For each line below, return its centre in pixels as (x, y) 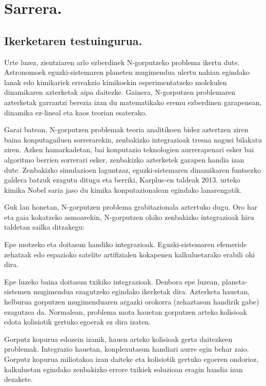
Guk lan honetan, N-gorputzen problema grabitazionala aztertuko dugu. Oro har (131, 207)
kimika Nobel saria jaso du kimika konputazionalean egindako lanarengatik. (123, 189)
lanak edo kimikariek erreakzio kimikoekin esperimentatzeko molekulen (116, 82)
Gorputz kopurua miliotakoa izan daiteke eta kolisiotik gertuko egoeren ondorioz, (131, 359)
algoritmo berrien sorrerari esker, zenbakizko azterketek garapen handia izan (124, 159)
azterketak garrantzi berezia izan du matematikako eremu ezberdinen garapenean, (133, 102)
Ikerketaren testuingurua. (73, 40)
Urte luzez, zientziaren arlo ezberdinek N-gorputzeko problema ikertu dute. (122, 62)
